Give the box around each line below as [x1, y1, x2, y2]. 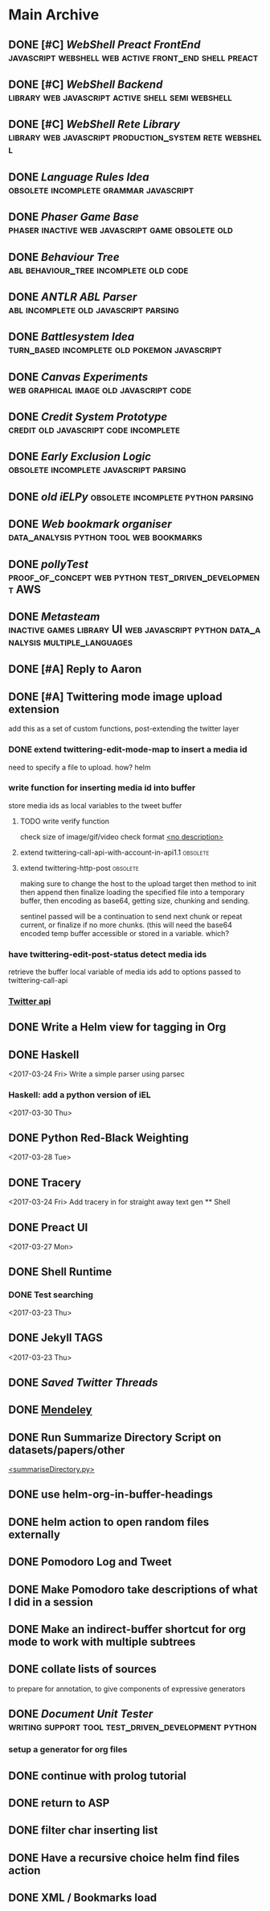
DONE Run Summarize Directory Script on [8, 1430, 222, 1444]
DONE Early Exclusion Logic [8, 450, 151, 464]
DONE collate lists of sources [8, 1662, 157, 1677]
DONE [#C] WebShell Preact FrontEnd [8, 38, 201, 52]
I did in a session [8, 1595, 94, 1609]
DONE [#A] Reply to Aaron [8, 662, 142, 676]
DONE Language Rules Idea [8, 170, 149, 184]
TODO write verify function [19, 816, 110, 826]
